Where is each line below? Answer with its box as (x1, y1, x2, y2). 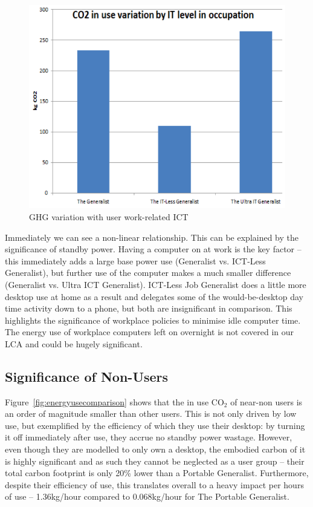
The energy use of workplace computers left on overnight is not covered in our (5, 325, 294, 338)
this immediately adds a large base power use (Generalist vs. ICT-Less (5, 254, 266, 267)
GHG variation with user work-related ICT (29, 210, 189, 223)
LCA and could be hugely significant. (5, 337, 143, 350)
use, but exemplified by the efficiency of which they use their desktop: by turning (5, 419, 305, 431)
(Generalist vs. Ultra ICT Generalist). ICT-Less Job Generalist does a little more (5, 278, 306, 290)
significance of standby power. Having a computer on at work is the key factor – (5, 243, 302, 255)
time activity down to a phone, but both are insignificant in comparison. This (5, 302, 292, 315)
